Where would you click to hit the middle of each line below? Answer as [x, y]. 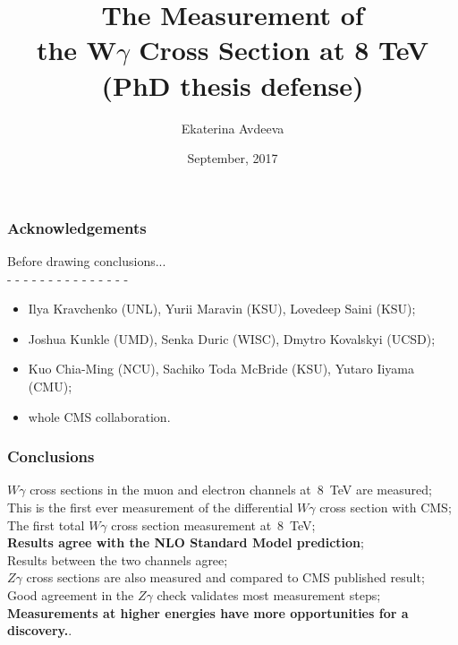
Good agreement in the [71, 594]
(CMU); [50, 386]
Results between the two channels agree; [118, 559]
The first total [46, 525]
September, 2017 [233, 158]
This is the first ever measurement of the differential [150, 507]
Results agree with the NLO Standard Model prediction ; [186, 542]
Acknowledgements [77, 227]
